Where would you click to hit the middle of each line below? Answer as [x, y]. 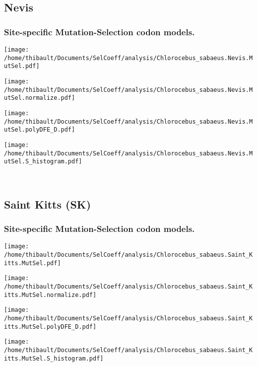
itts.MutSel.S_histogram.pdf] [54, 358]
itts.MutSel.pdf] [32, 263]
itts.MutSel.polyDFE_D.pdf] [50, 327]
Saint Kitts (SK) [48, 204]
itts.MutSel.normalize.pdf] [50, 295]
